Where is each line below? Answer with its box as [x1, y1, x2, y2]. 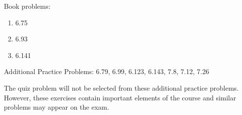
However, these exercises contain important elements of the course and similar [4, 92, 236, 102]
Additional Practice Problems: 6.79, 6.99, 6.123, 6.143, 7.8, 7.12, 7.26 [4, 66, 209, 77]
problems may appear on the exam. [4, 102, 109, 112]
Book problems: [4, 1, 51, 11]
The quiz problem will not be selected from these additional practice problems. [4, 82, 239, 93]
